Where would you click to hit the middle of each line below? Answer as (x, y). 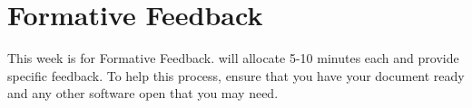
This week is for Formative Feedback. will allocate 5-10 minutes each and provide (233, 58)
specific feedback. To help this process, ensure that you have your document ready (236, 75)
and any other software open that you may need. (143, 93)
